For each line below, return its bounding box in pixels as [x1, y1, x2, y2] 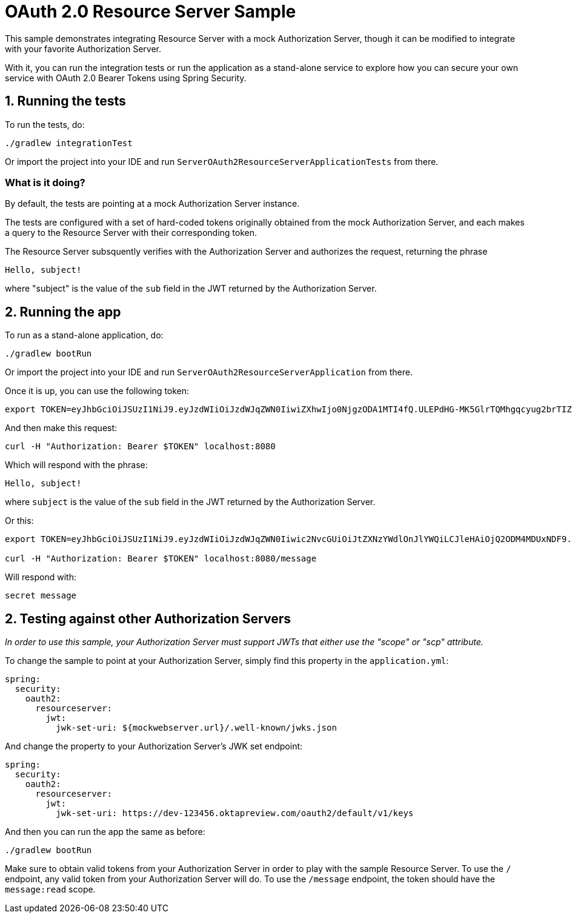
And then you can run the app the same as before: [5, 826, 205, 837]
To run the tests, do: [5, 119, 85, 130]
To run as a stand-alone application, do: [5, 330, 164, 341]
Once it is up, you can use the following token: [5, 386, 190, 397]
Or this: [5, 515, 34, 526]
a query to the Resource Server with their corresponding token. [5, 227, 258, 238]
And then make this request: [5, 423, 118, 434]
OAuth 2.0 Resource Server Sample [5, 1, 296, 22]
